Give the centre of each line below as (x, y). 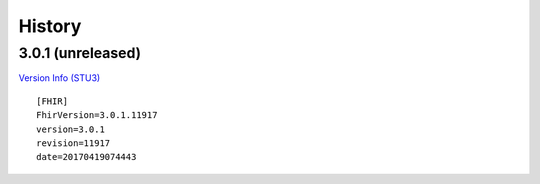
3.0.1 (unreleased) (80, 53)
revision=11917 (73, 143)
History (50, 26)
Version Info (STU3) (59, 78)
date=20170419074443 (86, 157)
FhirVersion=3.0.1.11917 (97, 115)
